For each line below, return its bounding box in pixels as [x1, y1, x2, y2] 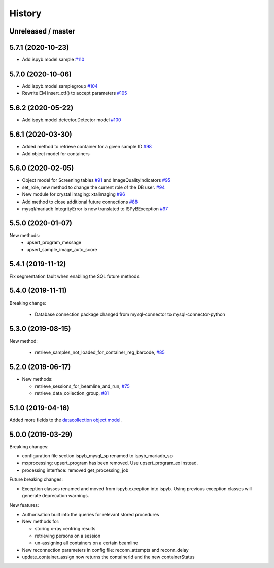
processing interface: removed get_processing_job [22, 467, 129, 473]
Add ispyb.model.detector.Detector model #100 [22, 117, 121, 123]
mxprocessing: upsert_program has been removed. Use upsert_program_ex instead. [22, 460, 198, 466]
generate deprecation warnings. [22, 493, 89, 499]
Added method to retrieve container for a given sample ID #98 [22, 144, 152, 150]
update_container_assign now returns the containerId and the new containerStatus [22, 554, 195, 560]
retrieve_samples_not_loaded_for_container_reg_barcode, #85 [35, 349, 165, 355]
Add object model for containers [22, 150, 90, 157]
